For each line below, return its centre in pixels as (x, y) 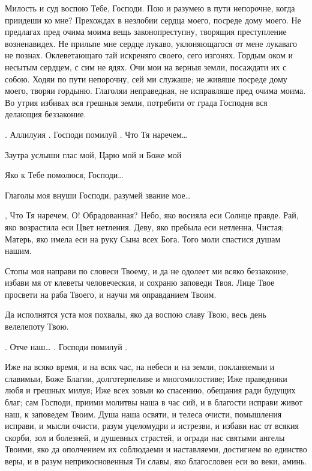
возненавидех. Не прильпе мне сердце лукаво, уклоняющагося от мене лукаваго (151, 43)
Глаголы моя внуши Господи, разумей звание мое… (98, 195)
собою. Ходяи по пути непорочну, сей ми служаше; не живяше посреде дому (146, 78)
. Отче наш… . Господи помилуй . (66, 346)
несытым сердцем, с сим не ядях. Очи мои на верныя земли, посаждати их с (146, 66)
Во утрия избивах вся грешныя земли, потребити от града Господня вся (136, 102)
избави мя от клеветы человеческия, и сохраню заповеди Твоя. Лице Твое (140, 282)
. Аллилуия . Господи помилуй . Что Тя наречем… (96, 134)
